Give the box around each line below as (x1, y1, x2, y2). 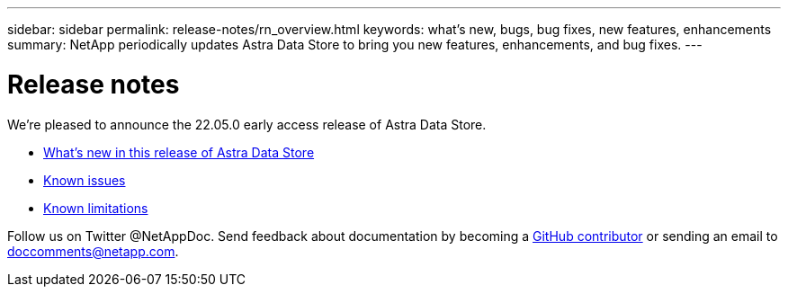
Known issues (43, 172, 126, 188)
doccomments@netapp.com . (7, 243, 179, 259)
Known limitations (43, 200, 148, 216)
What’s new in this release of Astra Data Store (43, 144, 315, 160)
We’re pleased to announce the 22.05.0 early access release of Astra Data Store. (7, 116, 487, 132)
